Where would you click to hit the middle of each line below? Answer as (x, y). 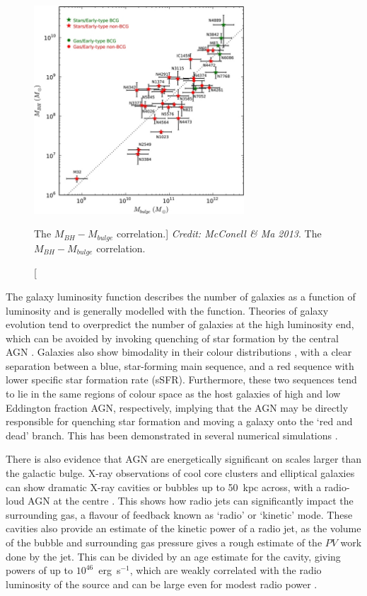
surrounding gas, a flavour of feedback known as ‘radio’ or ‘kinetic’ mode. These (179, 514)
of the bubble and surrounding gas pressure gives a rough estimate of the (164, 542)
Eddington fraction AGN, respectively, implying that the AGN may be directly (177, 407)
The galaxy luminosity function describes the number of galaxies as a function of (181, 296)
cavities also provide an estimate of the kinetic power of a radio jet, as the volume (183, 528)
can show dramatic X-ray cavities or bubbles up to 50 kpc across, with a (164, 487)
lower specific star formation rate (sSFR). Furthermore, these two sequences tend (181, 379)
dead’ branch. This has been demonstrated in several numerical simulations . (172, 435)
